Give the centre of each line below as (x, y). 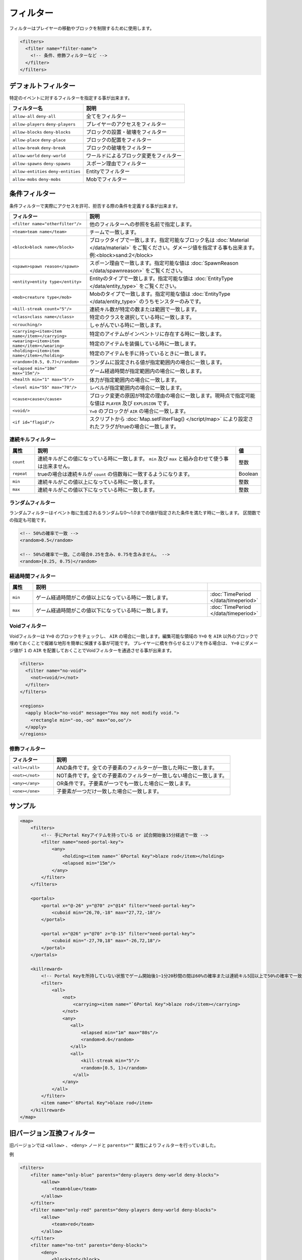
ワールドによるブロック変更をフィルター (134, 155)
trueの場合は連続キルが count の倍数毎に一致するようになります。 (115, 474)
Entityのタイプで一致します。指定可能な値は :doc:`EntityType (161, 278)
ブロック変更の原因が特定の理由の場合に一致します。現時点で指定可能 (172, 396)
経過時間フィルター (32, 576)
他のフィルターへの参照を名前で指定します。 (142, 224)
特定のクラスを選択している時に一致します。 (142, 317)
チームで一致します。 (114, 232)
